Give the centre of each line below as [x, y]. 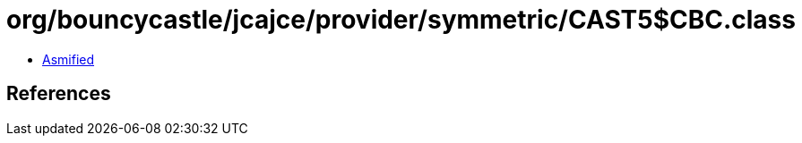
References [59, 94]
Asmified [69, 59]
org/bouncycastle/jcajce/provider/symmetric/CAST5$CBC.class [401, 20]
